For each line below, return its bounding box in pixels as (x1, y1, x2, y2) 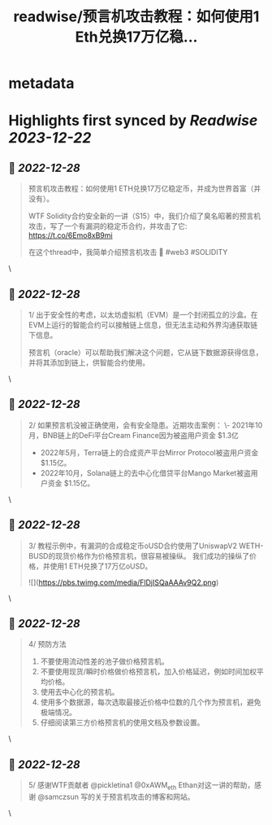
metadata (8, 74, 75, 93)
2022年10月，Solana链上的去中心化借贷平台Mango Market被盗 (40, 467, 252, 477)
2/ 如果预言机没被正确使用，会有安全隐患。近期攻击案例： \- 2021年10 (28, 420, 263, 430)
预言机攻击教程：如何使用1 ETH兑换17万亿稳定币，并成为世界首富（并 (28, 184, 261, 194)
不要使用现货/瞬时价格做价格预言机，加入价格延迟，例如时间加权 (40, 667, 257, 677)
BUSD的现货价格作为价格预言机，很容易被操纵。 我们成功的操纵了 (28, 551, 250, 560)
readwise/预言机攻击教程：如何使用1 (13, 7, 260, 26)
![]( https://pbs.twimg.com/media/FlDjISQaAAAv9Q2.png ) (28, 577, 219, 587)
